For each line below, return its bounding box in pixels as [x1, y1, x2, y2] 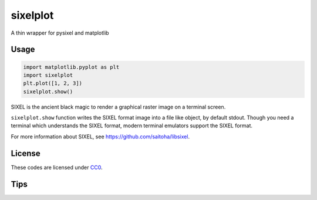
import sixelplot [23, 72, 73, 79]
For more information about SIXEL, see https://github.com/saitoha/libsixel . [11, 133, 190, 140]
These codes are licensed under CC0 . [11, 164, 103, 171]
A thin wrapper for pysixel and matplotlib [11, 29, 109, 36]
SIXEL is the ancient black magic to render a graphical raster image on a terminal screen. [11, 103, 226, 110]
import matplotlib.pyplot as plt [23, 63, 120, 70]
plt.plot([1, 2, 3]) [23, 80, 82, 87]
